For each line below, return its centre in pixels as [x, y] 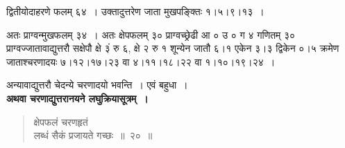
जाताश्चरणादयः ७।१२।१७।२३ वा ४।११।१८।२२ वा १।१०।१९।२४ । [141, 61]
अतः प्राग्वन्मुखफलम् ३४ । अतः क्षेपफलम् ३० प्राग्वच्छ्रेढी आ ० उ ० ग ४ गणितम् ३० [151, 34]
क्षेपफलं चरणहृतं [61, 121]
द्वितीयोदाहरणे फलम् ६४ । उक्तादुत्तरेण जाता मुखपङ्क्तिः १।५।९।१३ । [135, 11]
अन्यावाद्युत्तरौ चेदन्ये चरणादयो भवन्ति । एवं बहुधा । [97, 85]
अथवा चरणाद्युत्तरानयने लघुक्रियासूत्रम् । [77, 98]
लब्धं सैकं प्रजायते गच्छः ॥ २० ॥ [93, 135]
